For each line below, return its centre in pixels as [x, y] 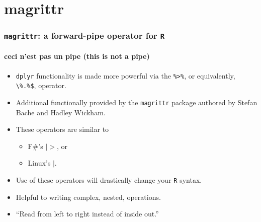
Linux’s [39, 163]
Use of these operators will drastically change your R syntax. [109, 179]
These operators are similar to [62, 129]
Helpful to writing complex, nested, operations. [88, 197]
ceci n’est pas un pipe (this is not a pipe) [77, 56]
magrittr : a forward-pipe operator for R [84, 35]
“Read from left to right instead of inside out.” [87, 214]
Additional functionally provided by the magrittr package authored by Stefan [137, 102]
